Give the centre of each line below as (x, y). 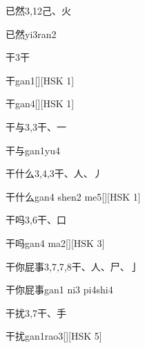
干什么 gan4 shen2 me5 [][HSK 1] (73, 196)
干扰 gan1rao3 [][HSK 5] (54, 336)
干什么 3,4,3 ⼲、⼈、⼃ (54, 173)
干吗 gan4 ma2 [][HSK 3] (55, 242)
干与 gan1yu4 (33, 150)
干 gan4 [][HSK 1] (40, 103)
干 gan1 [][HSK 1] (40, 80)
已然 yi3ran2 (31, 34)
